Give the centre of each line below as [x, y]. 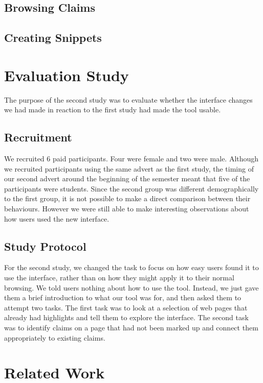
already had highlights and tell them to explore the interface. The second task [126, 317]
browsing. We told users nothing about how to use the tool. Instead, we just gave [131, 287]
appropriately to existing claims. [55, 337]
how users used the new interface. [57, 218]
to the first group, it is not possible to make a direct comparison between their [127, 198]
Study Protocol [45, 246]
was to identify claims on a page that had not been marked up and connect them [131, 327]
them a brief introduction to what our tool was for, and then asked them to [123, 297]
